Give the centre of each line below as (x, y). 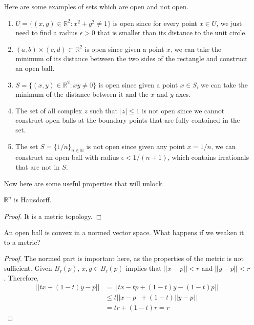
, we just (229, 23)
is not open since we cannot (183, 110)
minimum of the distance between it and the (82, 94)
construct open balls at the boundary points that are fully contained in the (128, 120)
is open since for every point (155, 23)
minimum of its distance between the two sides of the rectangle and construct (131, 58)
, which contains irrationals (208, 157)
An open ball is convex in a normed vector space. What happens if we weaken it (124, 232)
